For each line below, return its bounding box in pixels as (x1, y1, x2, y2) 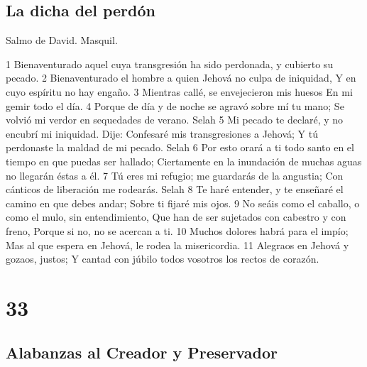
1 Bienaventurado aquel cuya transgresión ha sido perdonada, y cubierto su (6, 56, 334, 71)
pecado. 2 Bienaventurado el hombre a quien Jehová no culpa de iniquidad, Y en (6, 70, 356, 85)
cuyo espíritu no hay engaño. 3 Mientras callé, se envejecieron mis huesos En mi (6, 84, 353, 99)
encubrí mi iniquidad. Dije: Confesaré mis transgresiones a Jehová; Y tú (6, 126, 318, 141)
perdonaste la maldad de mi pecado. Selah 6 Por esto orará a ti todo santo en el (6, 140, 354, 155)
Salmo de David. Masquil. (6, 33, 118, 48)
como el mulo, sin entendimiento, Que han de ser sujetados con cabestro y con (6, 209, 346, 224)
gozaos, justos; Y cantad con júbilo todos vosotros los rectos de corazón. (6, 251, 319, 266)
